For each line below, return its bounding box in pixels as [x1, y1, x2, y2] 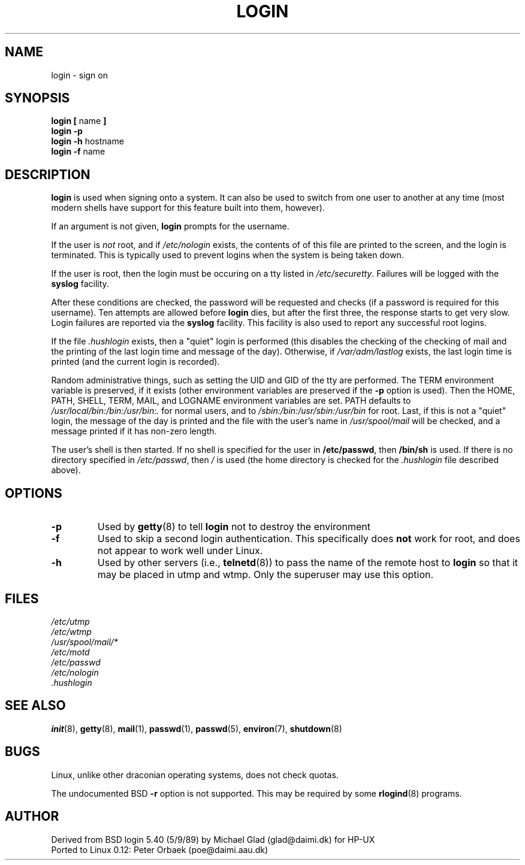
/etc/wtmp [51, 626, 92, 637]
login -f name [51, 146, 105, 157]
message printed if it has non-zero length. [51, 426, 217, 437]
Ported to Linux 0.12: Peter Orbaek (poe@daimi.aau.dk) [51, 844, 268, 855]
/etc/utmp [51, 616, 90, 627]
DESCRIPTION [5, 167, 90, 182]
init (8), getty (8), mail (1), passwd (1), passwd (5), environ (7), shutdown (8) [51, 723, 342, 734]
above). [51, 465, 81, 476]
